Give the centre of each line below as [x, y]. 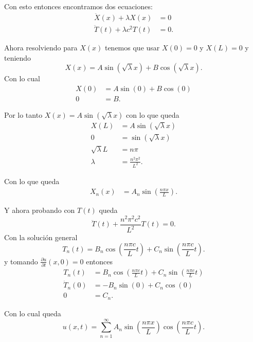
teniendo [18, 57]
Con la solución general [41, 237]
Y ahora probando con [40, 210]
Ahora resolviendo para [41, 48]
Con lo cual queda [33, 313]
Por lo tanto [23, 114]
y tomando [21, 261]
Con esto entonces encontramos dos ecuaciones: [78, 6]
